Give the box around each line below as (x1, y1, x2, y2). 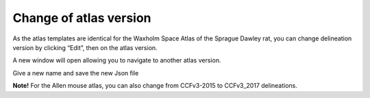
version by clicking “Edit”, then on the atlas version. (12, 43, 158, 51)
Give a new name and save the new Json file (12, 69, 139, 77)
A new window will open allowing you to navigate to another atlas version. (12, 56, 221, 64)
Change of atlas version (12, 10, 151, 25)
